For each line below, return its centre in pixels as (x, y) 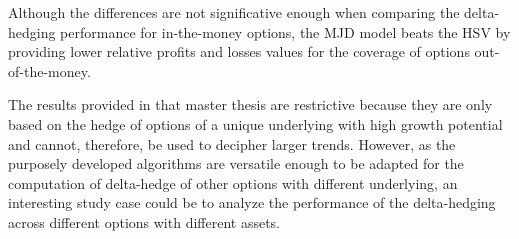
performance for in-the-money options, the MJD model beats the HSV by (285, 31)
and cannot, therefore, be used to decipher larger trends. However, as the (232, 143)
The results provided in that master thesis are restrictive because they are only (250, 104)
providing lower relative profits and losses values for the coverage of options (239, 51)
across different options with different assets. (144, 221)
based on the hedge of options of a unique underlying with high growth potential (255, 123)
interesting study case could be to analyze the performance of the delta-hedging (252, 202)
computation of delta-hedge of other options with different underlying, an (233, 182)
